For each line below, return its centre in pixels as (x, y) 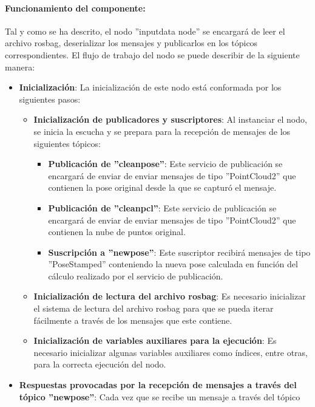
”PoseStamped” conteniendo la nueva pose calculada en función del (173, 264)
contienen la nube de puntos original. (117, 232)
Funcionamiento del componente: (75, 8)
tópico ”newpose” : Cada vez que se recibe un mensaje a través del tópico (160, 396)
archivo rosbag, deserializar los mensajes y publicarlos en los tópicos (131, 43)
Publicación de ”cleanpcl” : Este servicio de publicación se (162, 207)
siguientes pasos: (50, 99)
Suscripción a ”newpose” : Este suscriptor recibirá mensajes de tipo (179, 252)
